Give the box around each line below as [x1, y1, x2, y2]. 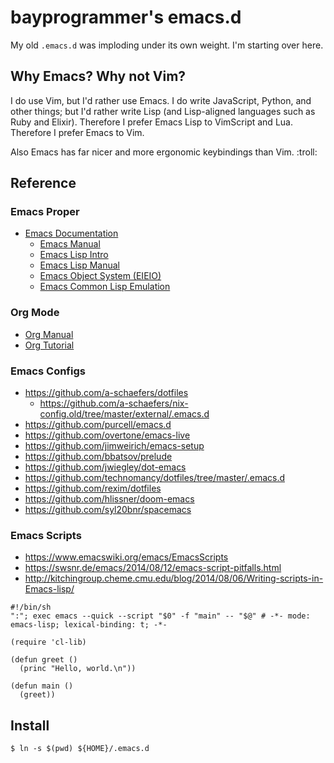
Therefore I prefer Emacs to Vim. [10, 126, 145, 138]
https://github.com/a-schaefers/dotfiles [24, 387, 189, 399]
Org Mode [10, 306, 60, 320]
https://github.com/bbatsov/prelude [24, 451, 173, 463]
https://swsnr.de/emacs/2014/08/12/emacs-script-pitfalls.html [24, 562, 282, 574]
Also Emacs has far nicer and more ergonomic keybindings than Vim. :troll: [10, 146, 318, 158]
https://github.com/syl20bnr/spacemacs [24, 504, 192, 516]
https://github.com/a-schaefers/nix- [39, 397, 189, 410]
